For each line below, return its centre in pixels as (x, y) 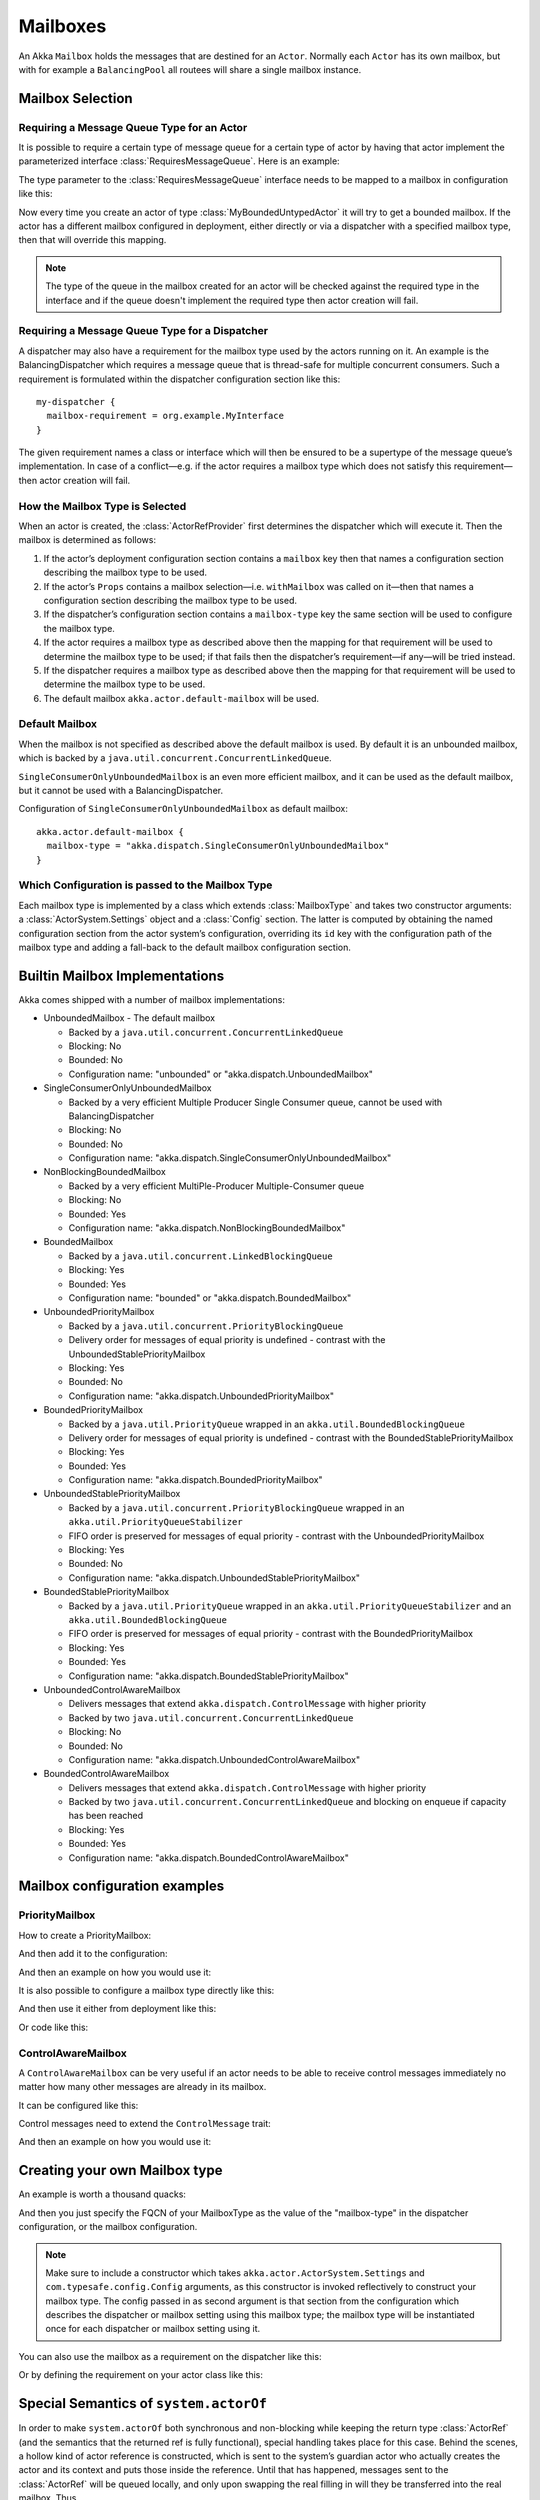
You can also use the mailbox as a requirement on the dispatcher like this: (170, 2356)
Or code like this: (53, 2027)
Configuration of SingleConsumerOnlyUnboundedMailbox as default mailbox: (183, 809)
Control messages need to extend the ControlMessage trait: (145, 2124)
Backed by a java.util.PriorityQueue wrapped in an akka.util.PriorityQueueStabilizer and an (290, 1606)
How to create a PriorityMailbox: (85, 1935)
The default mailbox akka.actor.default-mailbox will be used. (181, 698)
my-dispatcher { (76, 401)
